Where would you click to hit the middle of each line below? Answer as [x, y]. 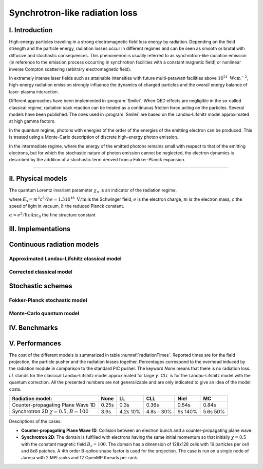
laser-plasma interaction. [34, 92]
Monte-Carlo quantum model [44, 313]
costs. [15, 389]
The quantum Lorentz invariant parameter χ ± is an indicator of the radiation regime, [93, 191]
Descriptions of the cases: [35, 421]
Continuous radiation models [54, 245]
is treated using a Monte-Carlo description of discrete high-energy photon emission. [94, 137]
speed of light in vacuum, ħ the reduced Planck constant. [66, 206]
